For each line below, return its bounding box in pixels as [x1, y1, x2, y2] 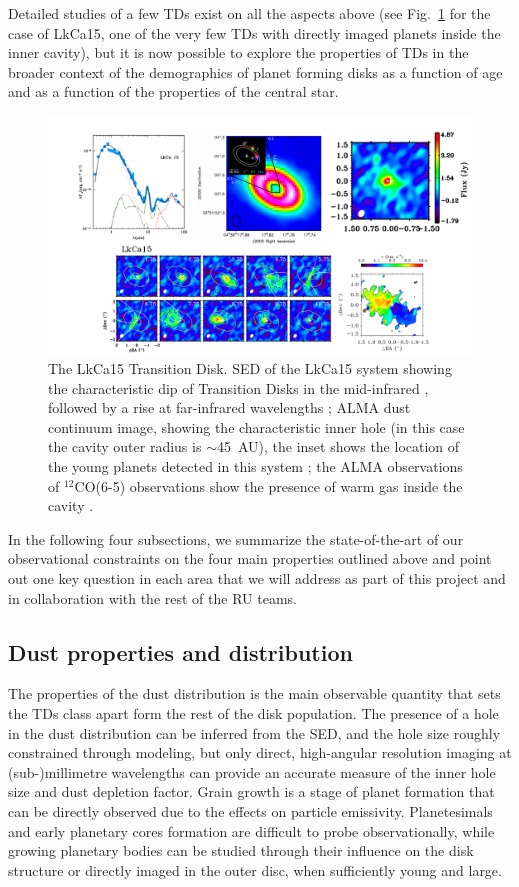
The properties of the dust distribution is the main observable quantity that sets [8, 683, 501, 704]
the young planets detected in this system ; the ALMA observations [48, 456, 463, 477]
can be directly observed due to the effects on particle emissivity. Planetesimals [8, 800, 493, 821]
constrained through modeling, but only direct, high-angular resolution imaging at [8, 742, 512, 763]
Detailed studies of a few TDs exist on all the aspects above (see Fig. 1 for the [8, 3, 491, 23]
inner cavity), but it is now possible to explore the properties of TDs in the [8, 42, 469, 63]
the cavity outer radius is [48, 436, 202, 457]
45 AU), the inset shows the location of [216, 436, 460, 457]
